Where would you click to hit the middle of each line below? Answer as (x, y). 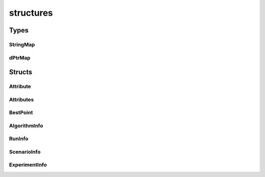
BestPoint (21, 113)
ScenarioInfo (25, 151)
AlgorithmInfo (26, 125)
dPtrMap (20, 58)
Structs (21, 72)
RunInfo (19, 139)
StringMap (22, 44)
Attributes (21, 99)
